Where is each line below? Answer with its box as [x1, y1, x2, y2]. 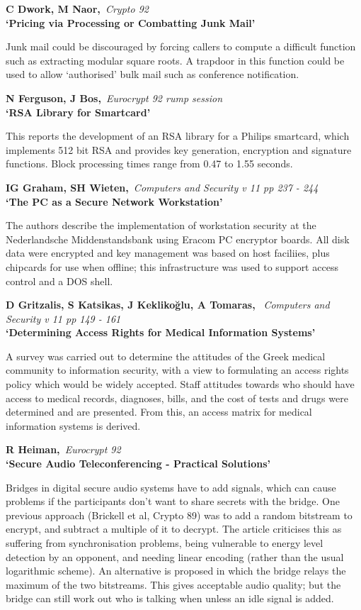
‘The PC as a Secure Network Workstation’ [6, 194, 223, 209]
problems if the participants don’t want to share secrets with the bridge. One [6, 494, 340, 509]
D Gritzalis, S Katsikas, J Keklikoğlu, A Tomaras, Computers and [6, 297, 330, 312]
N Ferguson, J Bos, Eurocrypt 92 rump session [6, 90, 223, 105]
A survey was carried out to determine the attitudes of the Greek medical [6, 348, 326, 363]
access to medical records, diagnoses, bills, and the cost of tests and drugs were [6, 390, 348, 405]
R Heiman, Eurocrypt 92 [6, 442, 121, 457]
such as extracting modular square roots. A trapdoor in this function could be [6, 52, 345, 67]
